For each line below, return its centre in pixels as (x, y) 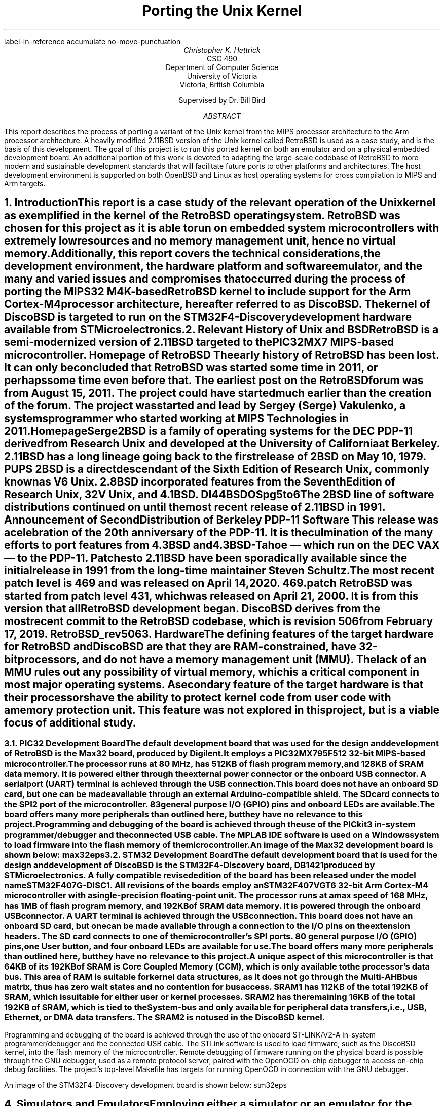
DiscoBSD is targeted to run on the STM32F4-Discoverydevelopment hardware (208, 317)
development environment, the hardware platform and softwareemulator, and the (213, 266)
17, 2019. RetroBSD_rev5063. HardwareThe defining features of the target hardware (219, 634)
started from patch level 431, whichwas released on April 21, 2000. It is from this (211, 596)
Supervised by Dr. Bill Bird (222, 100)
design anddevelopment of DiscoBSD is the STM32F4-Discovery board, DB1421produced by (190, 865)
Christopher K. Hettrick (222, 50)
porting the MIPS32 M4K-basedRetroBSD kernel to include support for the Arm (208, 292)
